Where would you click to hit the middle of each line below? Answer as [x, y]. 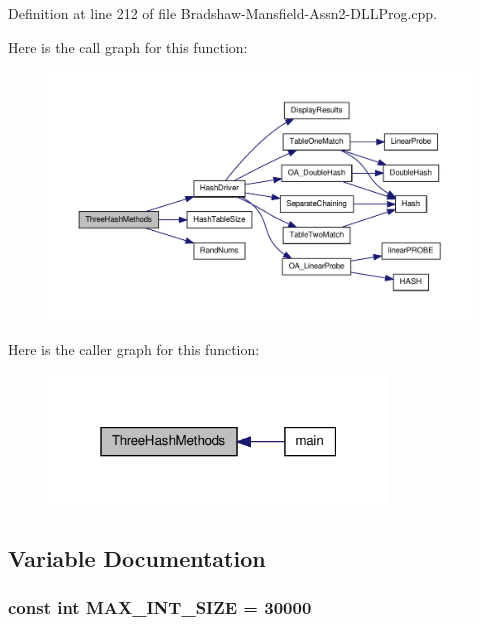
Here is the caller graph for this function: [134, 349]
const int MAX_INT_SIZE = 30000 [160, 607]
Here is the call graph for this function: [128, 46]
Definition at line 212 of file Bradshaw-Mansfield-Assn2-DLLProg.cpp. [222, 13]
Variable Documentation [137, 558]
